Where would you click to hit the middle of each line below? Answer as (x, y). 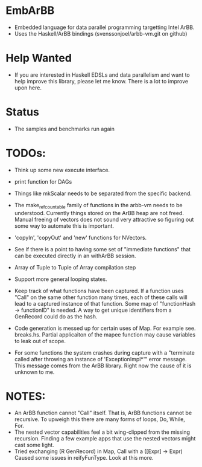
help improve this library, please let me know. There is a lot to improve (101, 81)
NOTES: (26, 396)
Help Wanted (39, 58)
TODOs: (26, 153)
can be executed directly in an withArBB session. (75, 256)
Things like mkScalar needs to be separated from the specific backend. (103, 193)
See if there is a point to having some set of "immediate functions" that (103, 249)
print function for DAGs (43, 181)
